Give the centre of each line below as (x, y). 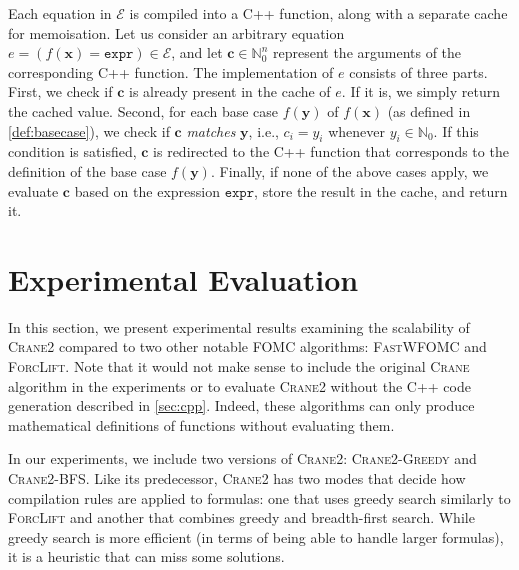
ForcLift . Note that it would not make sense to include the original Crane (239, 366)
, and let (197, 52)
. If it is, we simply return (420, 91)
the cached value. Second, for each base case (143, 110)
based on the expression (147, 190)
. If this (456, 130)
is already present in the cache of (229, 91)
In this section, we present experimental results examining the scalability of (239, 326)
